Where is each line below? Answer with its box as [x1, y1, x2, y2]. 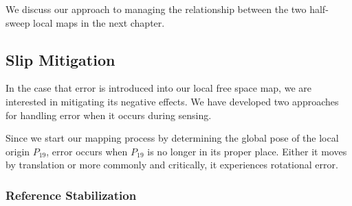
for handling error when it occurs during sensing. [5, 107, 212, 122]
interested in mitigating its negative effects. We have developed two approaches [5, 94, 339, 108]
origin [5, 144, 30, 158]
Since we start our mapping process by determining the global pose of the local [5, 131, 339, 145]
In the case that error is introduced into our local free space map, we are [5, 81, 311, 95]
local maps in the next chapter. [33, 15, 165, 29]
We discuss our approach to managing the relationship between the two [5, 2, 307, 16]
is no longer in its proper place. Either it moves [147, 144, 347, 158]
